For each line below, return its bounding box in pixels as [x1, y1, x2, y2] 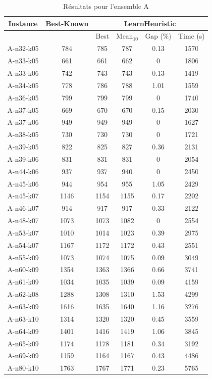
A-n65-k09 [7, 338, 39, 348]
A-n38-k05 [7, 129, 39, 140]
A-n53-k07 [7, 227, 39, 237]
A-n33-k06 [7, 67, 39, 78]
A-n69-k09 [7, 350, 39, 361]
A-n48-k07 [7, 215, 39, 226]
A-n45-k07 [7, 190, 39, 201]
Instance [8, 18, 38, 28]
